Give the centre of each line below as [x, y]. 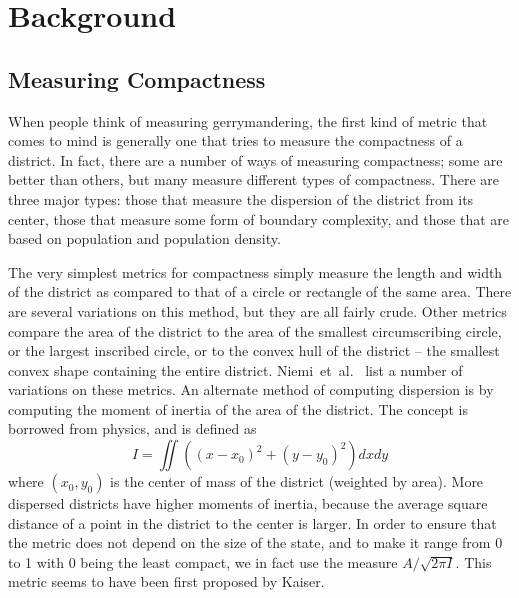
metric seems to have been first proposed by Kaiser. [166, 581]
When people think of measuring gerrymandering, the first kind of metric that [248, 120]
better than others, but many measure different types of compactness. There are [253, 179]
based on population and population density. [144, 238]
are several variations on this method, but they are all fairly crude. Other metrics [257, 310]
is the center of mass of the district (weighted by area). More [297, 481]
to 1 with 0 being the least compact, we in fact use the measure [203, 561]
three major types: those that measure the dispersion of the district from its [241, 198]
